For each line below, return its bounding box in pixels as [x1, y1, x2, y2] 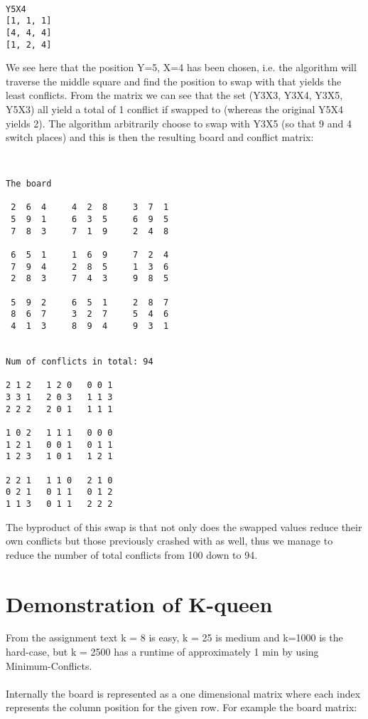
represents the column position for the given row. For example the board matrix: [6, 700, 357, 715]
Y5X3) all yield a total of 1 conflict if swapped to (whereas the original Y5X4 [6, 102, 344, 117]
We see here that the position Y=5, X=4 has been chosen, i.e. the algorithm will [6, 60, 357, 75]
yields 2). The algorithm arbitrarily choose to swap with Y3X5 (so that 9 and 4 [6, 115, 352, 130]
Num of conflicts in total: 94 [6, 357, 153, 367]
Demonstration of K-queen [6, 589, 273, 618]
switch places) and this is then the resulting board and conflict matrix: [6, 130, 314, 145]
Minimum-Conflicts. [6, 658, 92, 673]
